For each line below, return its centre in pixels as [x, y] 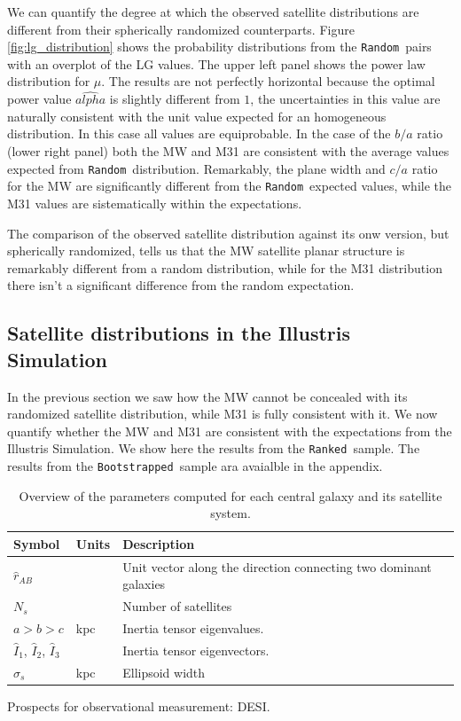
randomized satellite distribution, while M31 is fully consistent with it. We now [223, 414]
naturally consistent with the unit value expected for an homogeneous [197, 116]
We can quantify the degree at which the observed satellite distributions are [213, 12]
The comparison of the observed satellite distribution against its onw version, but [228, 233]
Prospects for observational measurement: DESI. [139, 705]
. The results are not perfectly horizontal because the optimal [268, 81]
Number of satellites [177, 606]
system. [230, 513]
